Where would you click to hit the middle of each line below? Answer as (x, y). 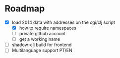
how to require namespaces (48, 28)
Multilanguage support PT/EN (42, 51)
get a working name (40, 39)
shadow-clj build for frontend (42, 45)
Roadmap (25, 9)
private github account (42, 34)
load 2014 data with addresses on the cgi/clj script (63, 22)
